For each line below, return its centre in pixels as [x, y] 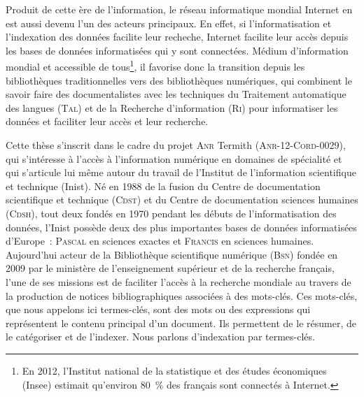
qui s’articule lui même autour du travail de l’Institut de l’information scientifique [181, 172]
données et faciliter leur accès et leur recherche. [107, 121]
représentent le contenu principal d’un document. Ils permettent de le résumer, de [181, 323]
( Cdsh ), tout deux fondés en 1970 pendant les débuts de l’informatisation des [171, 213]
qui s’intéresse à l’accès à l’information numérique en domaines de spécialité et [174, 158]
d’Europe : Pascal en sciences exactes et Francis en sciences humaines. [160, 241]
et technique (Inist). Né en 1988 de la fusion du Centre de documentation [163, 186]
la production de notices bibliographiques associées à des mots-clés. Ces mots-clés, [182, 295]
